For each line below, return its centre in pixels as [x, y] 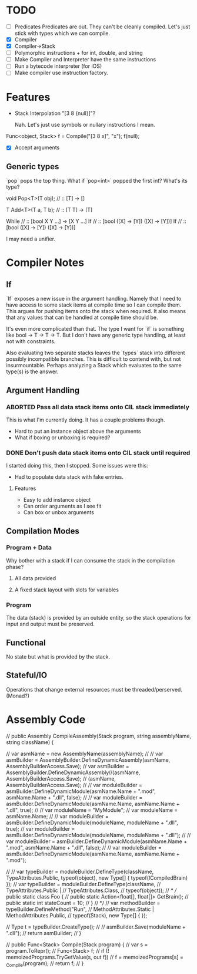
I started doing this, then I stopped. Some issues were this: [77, 466]
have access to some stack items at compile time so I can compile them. [94, 305]
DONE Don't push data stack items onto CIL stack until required [98, 453]
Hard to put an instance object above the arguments [78, 431]
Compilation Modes [43, 531]
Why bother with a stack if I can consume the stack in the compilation [91, 560]
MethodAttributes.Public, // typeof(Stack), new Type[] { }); [77, 915]
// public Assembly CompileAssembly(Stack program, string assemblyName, [99, 736]
